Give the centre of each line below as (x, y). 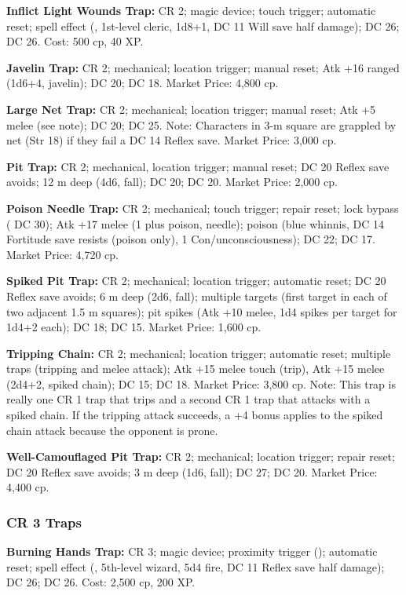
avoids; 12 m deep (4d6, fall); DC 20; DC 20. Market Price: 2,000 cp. (172, 182)
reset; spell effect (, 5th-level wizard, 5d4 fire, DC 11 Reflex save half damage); (196, 566)
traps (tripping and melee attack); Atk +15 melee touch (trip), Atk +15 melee (196, 369)
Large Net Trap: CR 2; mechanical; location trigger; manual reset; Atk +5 (191, 109)
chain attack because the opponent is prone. (112, 430)
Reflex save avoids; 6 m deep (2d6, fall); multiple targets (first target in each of (197, 296)
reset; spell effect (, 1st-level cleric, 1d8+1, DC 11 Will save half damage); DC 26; (203, 26)
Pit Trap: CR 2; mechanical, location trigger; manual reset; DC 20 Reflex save (198, 166)
